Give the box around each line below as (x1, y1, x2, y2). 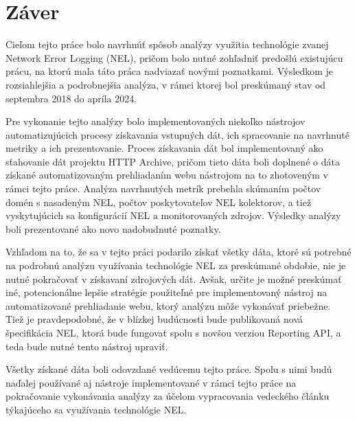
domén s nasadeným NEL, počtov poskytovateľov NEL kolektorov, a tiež (5, 194, 312, 209)
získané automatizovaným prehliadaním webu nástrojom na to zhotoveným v (5, 168, 329, 182)
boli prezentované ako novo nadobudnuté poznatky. (5, 221, 221, 236)
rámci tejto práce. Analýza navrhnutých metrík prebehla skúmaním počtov (5, 181, 321, 196)
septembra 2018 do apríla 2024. (5, 91, 137, 105)
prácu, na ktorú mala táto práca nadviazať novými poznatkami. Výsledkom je (5, 64, 333, 78)
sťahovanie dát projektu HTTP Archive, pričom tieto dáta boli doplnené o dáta (5, 154, 340, 168)
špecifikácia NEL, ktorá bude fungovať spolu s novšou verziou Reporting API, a (5, 326, 341, 339)
